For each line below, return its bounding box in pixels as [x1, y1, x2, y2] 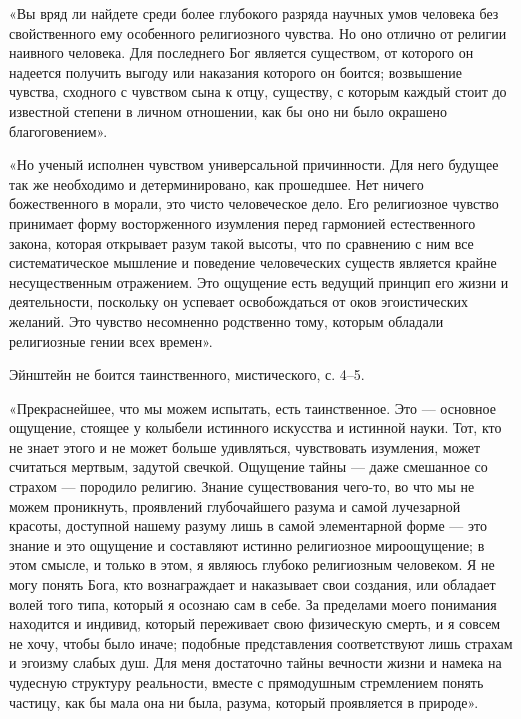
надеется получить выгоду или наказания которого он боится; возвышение [9, 61, 463, 82]
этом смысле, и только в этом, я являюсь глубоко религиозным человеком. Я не [9, 554, 495, 575]
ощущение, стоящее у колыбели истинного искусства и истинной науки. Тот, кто [9, 417, 502, 438]
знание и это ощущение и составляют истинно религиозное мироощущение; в [9, 534, 485, 555]
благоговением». [9, 120, 108, 141]
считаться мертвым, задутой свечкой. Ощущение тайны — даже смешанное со [9, 456, 488, 477]
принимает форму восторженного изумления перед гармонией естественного [9, 212, 476, 233]
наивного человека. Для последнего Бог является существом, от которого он [9, 42, 474, 63]
